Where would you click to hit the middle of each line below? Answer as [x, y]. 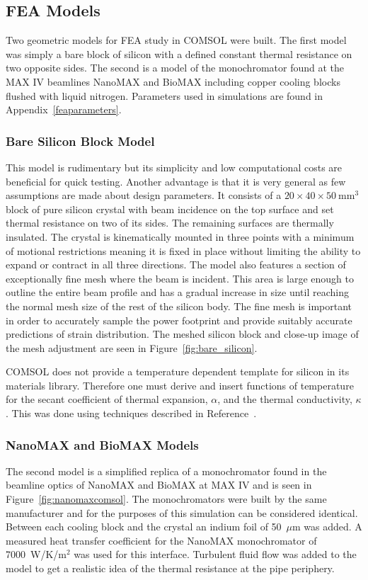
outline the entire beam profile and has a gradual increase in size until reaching [177, 292]
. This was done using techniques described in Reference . [131, 413]
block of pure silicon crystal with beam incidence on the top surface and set [170, 209]
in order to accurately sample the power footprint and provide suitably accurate [179, 320]
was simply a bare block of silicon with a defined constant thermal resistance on [179, 53]
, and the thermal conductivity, [285, 399]
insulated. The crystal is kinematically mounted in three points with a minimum [180, 236]
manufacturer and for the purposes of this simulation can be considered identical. [182, 512]
